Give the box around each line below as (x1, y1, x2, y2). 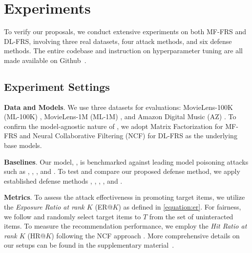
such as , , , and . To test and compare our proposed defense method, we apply (4, 166, 240, 176)
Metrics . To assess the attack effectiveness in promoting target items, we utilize (4, 192, 245, 202)
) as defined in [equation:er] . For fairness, (118, 202, 241, 212)
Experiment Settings (4, 79, 110, 94)
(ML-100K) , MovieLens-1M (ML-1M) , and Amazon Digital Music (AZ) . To (4, 111, 236, 122)
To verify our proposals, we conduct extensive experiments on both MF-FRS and (4, 26, 247, 37)
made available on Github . (4, 55, 86, 65)
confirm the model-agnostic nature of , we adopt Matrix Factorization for (4, 121, 223, 131)
